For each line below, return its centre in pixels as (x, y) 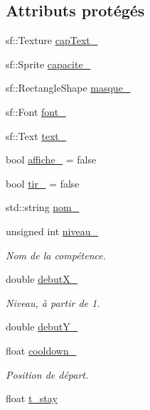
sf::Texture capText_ (52, 40)
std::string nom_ (43, 207)
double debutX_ (42, 279)
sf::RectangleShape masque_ (68, 88)
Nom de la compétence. (56, 255)
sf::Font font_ (36, 111)
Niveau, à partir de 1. (53, 302)
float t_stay (32, 398)
